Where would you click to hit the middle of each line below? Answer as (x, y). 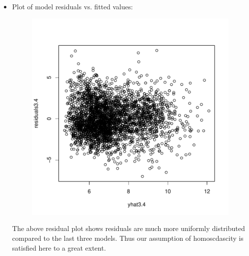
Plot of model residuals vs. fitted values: (72, 6)
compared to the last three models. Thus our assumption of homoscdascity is (128, 238)
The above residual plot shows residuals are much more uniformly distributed (128, 228)
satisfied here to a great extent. (59, 247)
